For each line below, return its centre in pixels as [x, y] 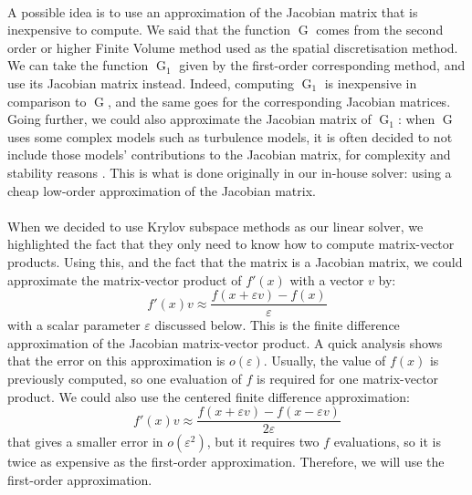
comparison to [47, 101]
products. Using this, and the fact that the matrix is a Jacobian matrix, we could [235, 261]
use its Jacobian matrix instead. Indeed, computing [151, 82]
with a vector [327, 279]
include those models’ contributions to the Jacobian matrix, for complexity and [229, 155]
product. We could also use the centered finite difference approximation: [209, 396]
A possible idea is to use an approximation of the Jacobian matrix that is [213, 11]
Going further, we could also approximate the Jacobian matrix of [189, 119]
